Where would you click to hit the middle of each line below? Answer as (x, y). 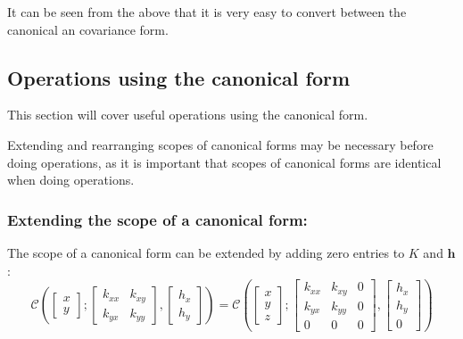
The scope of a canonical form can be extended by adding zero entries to (206, 252)
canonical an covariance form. (88, 29)
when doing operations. (71, 180)
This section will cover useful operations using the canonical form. (188, 115)
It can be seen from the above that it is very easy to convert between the (207, 12)
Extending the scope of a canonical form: (157, 219)
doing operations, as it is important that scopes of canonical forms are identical (224, 162)
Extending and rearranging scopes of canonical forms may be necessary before (220, 144)
